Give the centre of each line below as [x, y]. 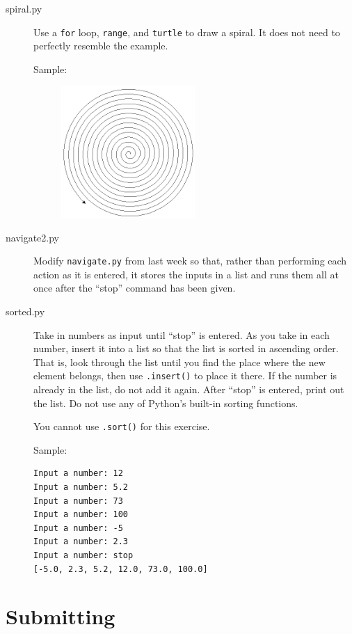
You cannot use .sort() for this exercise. [122, 426]
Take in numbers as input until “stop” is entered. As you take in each [182, 334]
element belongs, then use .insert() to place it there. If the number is [185, 375]
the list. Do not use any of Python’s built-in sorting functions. [166, 403]
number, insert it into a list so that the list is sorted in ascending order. [186, 348]
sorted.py [25, 311]
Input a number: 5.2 [81, 488]
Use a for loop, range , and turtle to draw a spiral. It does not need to [187, 32]
